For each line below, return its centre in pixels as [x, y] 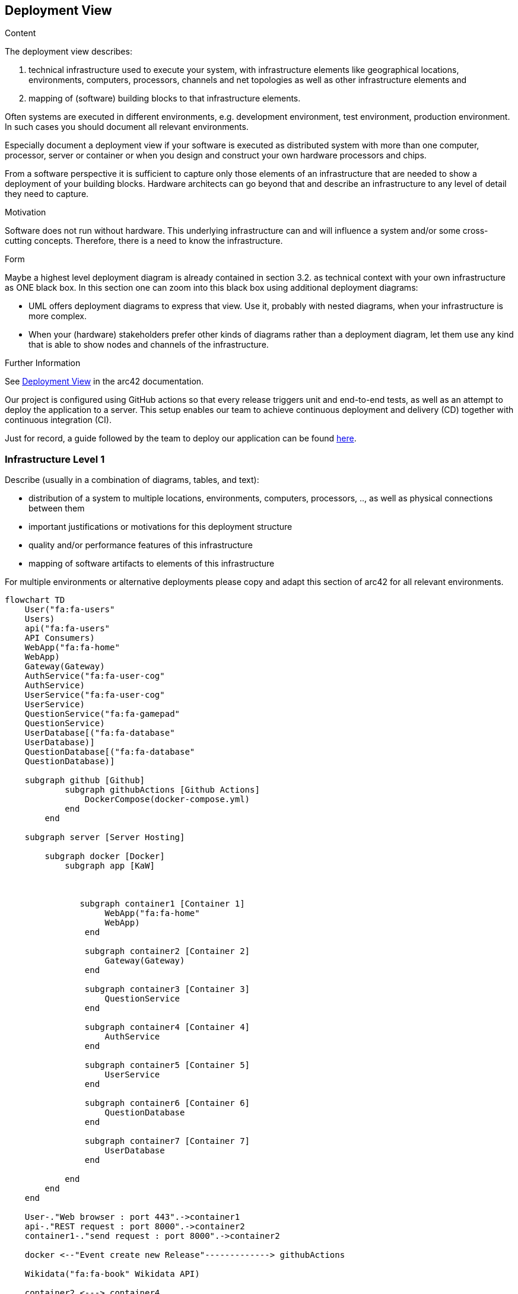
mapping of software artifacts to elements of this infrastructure [152, 564]
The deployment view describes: [69, 52]
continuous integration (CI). [58, 420]
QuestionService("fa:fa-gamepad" [102, 714]
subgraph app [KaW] [110, 866]
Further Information [43, 363]
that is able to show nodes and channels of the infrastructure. [149, 345]
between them [57, 508]
